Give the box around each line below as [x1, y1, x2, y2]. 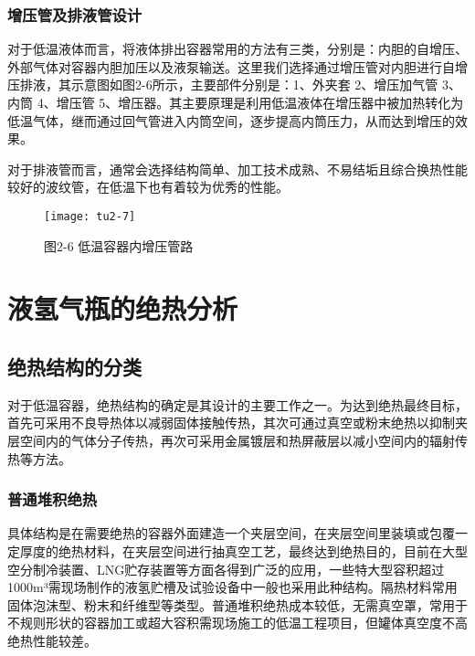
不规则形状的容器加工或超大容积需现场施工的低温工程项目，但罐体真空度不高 [7, 613, 468, 632]
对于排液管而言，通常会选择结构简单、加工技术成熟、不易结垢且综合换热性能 [7, 159, 468, 178]
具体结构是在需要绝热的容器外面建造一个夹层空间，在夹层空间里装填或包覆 [7, 524, 455, 543]
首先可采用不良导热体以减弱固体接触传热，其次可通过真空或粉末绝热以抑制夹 [7, 413, 468, 432]
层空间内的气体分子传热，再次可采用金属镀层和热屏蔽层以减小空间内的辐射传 [7, 430, 468, 450]
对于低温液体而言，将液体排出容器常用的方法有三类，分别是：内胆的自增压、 [7, 39, 468, 58]
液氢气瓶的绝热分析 [7, 290, 238, 327]
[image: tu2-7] [44, 209, 136, 223]
